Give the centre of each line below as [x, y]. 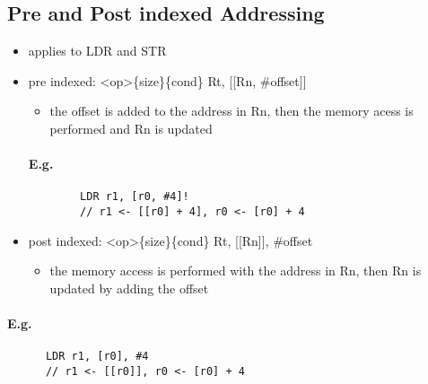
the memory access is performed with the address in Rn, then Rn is [236, 271]
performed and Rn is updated [131, 128]
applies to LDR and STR [97, 51]
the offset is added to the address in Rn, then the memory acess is [231, 111]
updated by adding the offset [129, 288]
